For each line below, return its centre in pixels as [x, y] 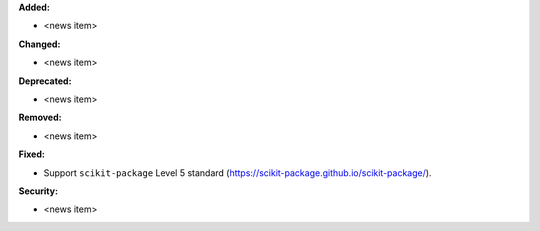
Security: [38, 191]
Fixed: [31, 154]
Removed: [40, 117]
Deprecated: [45, 81]
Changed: [39, 44]
